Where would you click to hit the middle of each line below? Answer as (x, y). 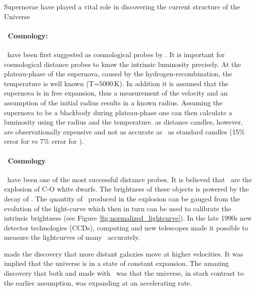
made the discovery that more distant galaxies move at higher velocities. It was (124, 253)
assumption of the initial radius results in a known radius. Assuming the (113, 102)
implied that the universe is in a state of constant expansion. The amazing (116, 263)
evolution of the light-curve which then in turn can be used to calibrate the (118, 208)
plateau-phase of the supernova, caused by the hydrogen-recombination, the (118, 74)
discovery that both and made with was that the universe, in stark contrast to (124, 273)
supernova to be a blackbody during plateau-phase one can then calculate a (118, 112)
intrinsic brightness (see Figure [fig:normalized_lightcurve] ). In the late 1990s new (128, 218)
